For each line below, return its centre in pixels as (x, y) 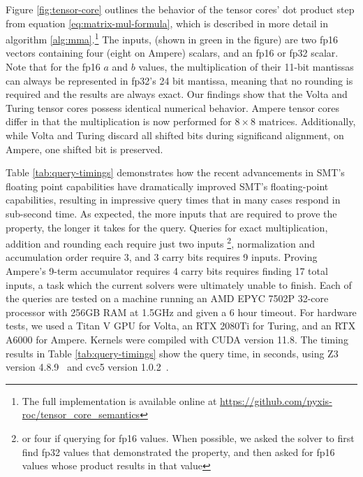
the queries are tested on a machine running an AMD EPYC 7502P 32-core (167, 298)
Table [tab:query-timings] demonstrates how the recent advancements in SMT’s (175, 172)
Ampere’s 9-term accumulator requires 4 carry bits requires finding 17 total (167, 271)
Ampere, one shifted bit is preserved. (84, 149)
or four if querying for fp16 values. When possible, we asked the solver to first (188, 437)
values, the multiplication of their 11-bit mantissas (246, 67)
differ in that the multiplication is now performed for (119, 121)
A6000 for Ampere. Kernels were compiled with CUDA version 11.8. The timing (177, 339)
